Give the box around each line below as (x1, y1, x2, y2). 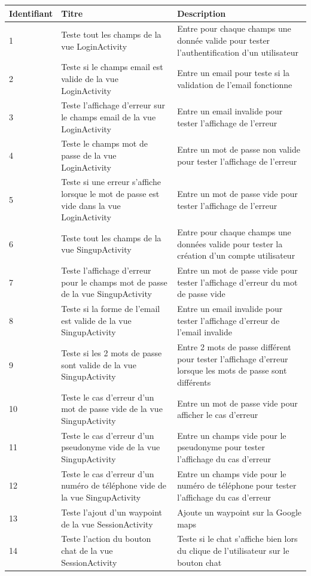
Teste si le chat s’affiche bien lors (177, 532, 298, 545)
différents (177, 375, 211, 388)
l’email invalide (177, 326, 232, 338)
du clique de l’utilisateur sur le (177, 544, 289, 556)
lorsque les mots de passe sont (177, 364, 287, 377)
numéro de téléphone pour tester (177, 479, 297, 492)
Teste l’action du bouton (61, 532, 151, 545)
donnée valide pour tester (177, 34, 270, 46)
